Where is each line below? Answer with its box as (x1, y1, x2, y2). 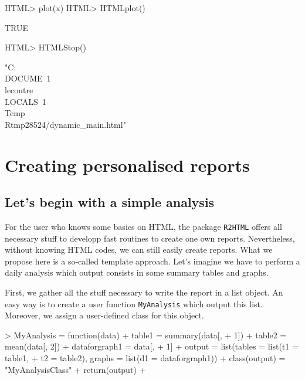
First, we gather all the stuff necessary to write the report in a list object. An (5, 286, 283, 298)
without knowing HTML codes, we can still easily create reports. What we (5, 243, 273, 256)
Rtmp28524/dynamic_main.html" (5, 118, 126, 130)
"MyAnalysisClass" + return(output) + (5, 363, 146, 375)
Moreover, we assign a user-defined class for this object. (5, 309, 204, 321)
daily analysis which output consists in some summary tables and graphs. (5, 266, 269, 279)
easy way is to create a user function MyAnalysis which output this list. (5, 297, 263, 310)
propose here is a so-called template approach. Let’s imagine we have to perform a (5, 255, 300, 267)
